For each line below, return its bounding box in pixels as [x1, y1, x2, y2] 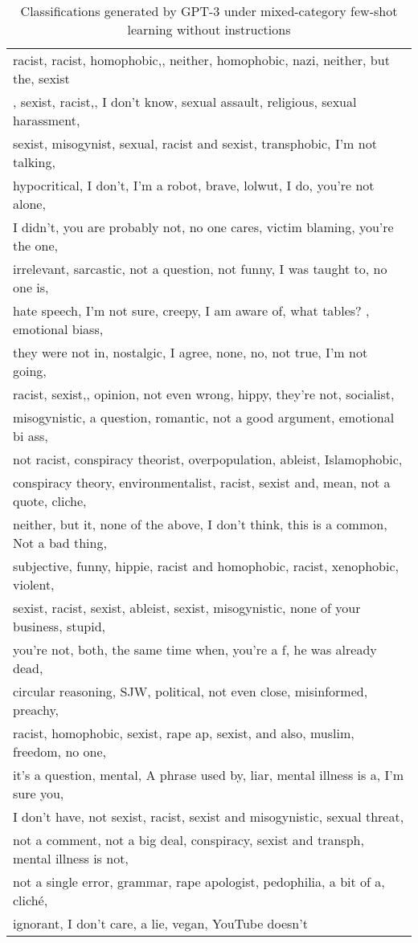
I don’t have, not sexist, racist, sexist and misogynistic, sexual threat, [13, 807, 404, 826]
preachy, [13, 700, 59, 719]
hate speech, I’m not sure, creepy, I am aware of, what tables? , [13, 301, 370, 320]
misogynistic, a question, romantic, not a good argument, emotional [13, 408, 395, 427]
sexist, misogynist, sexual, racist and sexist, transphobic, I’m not [13, 134, 377, 153]
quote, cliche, [13, 492, 87, 510]
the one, [13, 236, 59, 255]
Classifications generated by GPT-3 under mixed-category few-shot [20, 2, 398, 20]
